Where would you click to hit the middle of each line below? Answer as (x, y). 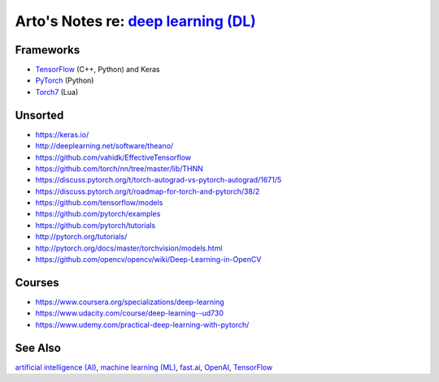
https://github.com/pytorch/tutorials (96, 225)
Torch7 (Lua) (57, 92)
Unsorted (39, 115)
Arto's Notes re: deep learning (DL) (135, 21)
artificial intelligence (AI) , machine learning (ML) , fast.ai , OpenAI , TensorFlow (144, 367)
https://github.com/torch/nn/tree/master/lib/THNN (119, 168)
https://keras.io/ (62, 135)
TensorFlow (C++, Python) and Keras (98, 70)
